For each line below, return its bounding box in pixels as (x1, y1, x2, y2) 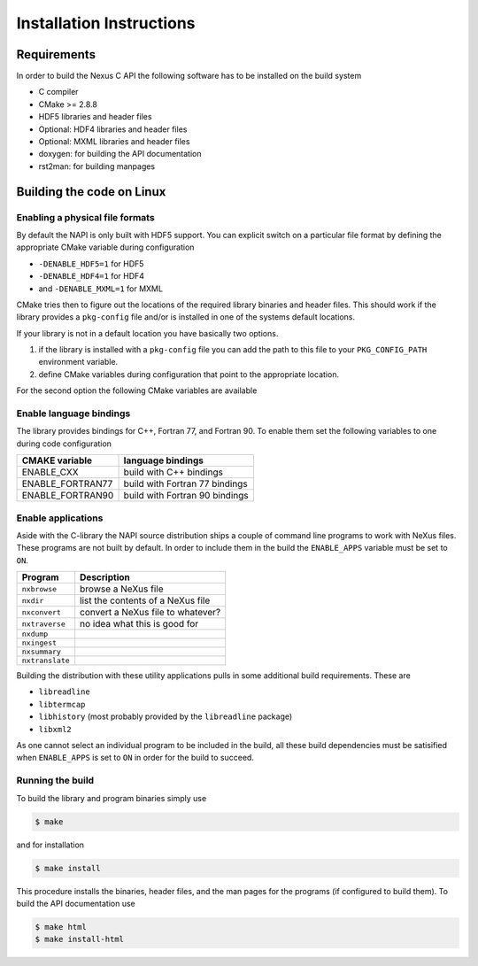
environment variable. (38, 357, 119, 367)
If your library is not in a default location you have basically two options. (16, 328, 279, 338)
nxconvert (21, 607, 62, 617)
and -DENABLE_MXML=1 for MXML (38, 283, 164, 294)
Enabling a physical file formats (16, 211, 155, 223)
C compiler (38, 87, 79, 97)
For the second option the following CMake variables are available (16, 385, 258, 396)
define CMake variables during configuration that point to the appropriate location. (38, 368, 340, 380)
